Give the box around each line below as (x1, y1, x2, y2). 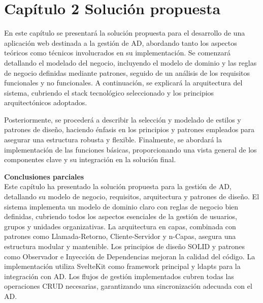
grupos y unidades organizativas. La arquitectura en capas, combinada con (4, 221, 236, 231)
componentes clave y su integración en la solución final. (4, 154, 176, 165)
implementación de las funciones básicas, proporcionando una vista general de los (4, 144, 257, 155)
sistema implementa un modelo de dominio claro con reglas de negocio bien (4, 201, 239, 211)
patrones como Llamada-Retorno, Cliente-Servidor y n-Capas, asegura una (4, 231, 236, 241)
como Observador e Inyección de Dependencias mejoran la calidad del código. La (4, 251, 255, 261)
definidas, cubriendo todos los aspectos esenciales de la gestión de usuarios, (4, 211, 237, 222)
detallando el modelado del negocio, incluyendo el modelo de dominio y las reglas (4, 57, 257, 68)
